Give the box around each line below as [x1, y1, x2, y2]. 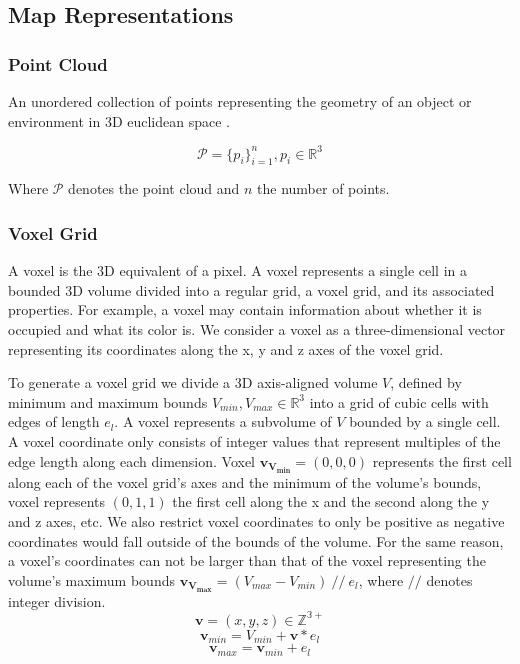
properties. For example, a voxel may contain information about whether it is [8, 299, 482, 320]
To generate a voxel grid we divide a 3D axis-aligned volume [8, 372, 378, 393]
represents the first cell [372, 450, 512, 471]
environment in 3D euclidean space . [8, 110, 230, 131]
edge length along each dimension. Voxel [8, 450, 256, 471]
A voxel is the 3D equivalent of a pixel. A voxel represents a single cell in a [8, 260, 468, 281]
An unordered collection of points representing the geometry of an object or [8, 91, 472, 111]
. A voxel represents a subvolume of [114, 411, 332, 432]
